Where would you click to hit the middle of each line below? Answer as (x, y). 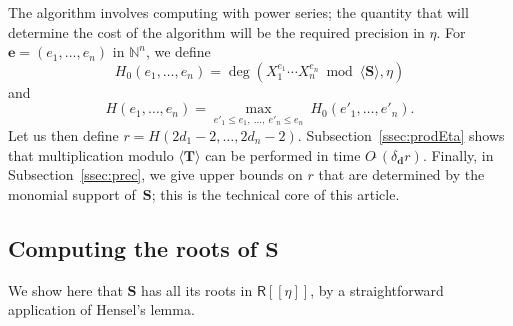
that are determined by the (401, 174)
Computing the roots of (133, 247)
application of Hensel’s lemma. (101, 309)
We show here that (65, 289)
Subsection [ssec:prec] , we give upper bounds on (155, 174)
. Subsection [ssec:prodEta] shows (401, 135)
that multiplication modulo (91, 154)
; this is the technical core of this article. (275, 193)
